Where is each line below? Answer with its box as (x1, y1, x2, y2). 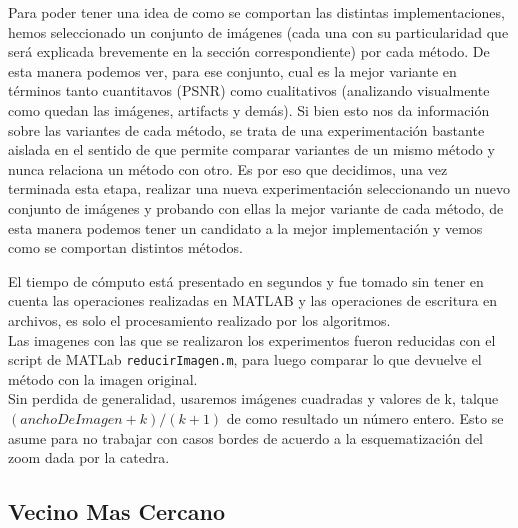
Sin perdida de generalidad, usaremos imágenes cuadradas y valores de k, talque (8, 388, 499, 409)
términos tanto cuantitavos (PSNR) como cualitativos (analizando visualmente (8, 80, 490, 101)
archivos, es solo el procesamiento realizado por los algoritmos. (8, 309, 391, 330)
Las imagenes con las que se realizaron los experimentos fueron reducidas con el (8, 329, 496, 350)
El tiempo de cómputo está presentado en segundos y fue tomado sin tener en (8, 270, 484, 291)
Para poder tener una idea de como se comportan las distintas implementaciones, (8, 2, 505, 22)
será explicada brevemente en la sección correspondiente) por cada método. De (8, 41, 490, 62)
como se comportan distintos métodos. (8, 237, 243, 258)
